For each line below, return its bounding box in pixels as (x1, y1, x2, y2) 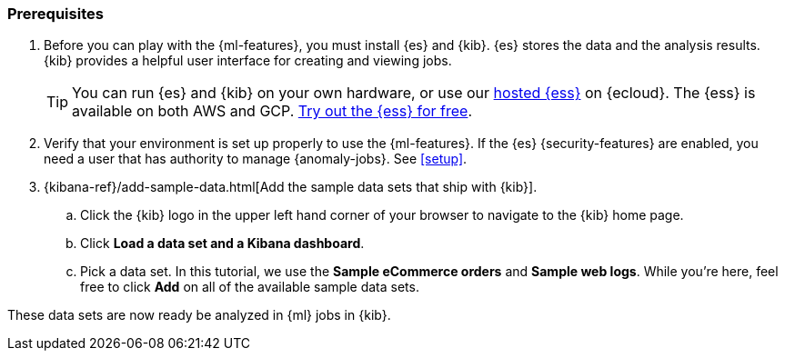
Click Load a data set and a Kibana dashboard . (80, 235, 365, 252)
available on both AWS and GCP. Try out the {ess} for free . (72, 102, 473, 121)
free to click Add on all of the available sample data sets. (80, 279, 419, 295)
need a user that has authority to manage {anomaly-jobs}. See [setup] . (44, 151, 468, 167)
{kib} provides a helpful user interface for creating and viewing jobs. (44, 53, 452, 69)
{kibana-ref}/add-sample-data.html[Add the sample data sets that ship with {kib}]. (44, 179, 538, 195)
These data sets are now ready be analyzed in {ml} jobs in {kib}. (7, 307, 391, 323)
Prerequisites (7, 5, 104, 23)
